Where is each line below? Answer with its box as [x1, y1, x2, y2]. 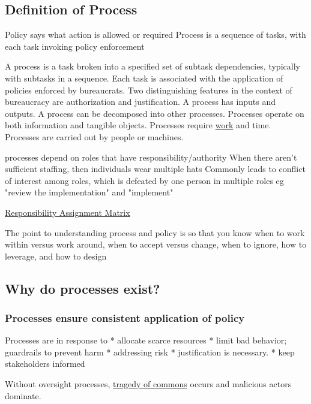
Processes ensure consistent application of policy [5, 310, 245, 325]
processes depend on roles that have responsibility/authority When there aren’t [5, 150, 297, 163]
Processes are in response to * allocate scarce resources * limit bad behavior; [5, 334, 287, 346]
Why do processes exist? [5, 279, 160, 297]
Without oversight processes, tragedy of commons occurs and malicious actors [5, 378, 292, 390]
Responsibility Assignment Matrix [5, 206, 130, 218]
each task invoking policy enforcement [5, 40, 145, 52]
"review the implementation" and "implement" [5, 186, 174, 198]
